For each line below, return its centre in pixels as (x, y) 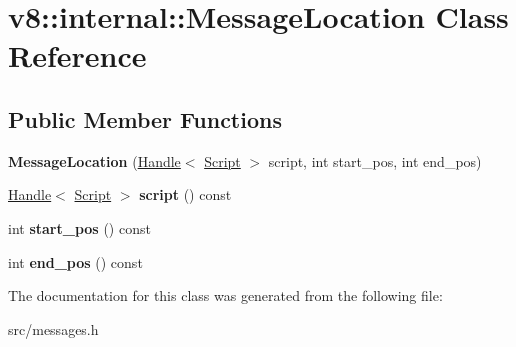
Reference (77, 55)
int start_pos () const (79, 227)
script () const (185, 194)
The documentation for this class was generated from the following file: (225, 295)
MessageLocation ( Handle (94, 160)
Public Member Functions (145, 118)
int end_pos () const (75, 261)
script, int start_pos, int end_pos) (375, 160)
